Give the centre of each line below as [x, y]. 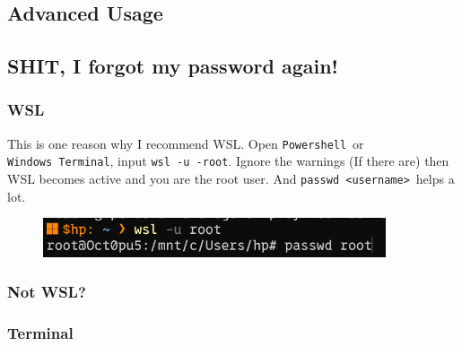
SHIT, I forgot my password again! [173, 66]
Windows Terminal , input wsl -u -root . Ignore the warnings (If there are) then [228, 161]
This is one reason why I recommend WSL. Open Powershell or [186, 143]
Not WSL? [47, 292]
